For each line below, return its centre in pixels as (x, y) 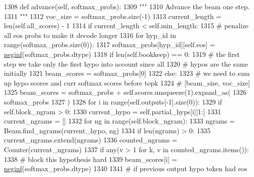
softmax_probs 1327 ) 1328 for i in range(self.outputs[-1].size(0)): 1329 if (113, 101)
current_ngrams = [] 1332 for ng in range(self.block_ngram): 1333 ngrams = (119, 121)
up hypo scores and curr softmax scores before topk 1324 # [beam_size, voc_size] (127, 82)
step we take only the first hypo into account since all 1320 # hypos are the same (126, 63)
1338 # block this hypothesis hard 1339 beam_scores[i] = (91, 159)
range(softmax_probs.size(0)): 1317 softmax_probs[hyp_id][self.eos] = (110, 44)
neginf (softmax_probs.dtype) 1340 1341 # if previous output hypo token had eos (126, 168)
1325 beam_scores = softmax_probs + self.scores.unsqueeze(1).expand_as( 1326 (125, 92)
